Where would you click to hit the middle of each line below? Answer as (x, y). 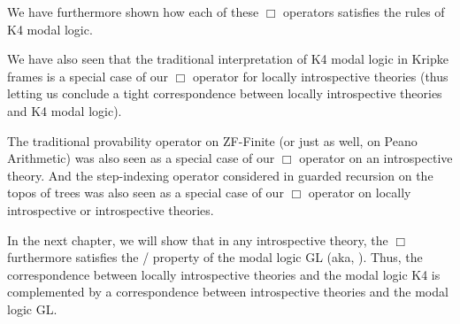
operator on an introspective (376, 158)
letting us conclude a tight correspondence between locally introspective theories (225, 93)
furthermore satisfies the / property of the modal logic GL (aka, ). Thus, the (215, 257)
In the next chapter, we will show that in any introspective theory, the (198, 239)
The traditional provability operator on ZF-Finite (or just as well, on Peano (212, 140)
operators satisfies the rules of (364, 12)
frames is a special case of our (88, 76)
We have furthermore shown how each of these (133, 12)
